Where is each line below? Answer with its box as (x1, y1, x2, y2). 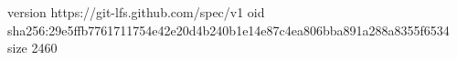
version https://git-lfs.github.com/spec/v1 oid (7, 3, 265, 21)
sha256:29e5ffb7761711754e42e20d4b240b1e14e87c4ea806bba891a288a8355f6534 (7, 20, 450, 39)
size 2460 (7, 38, 58, 57)
